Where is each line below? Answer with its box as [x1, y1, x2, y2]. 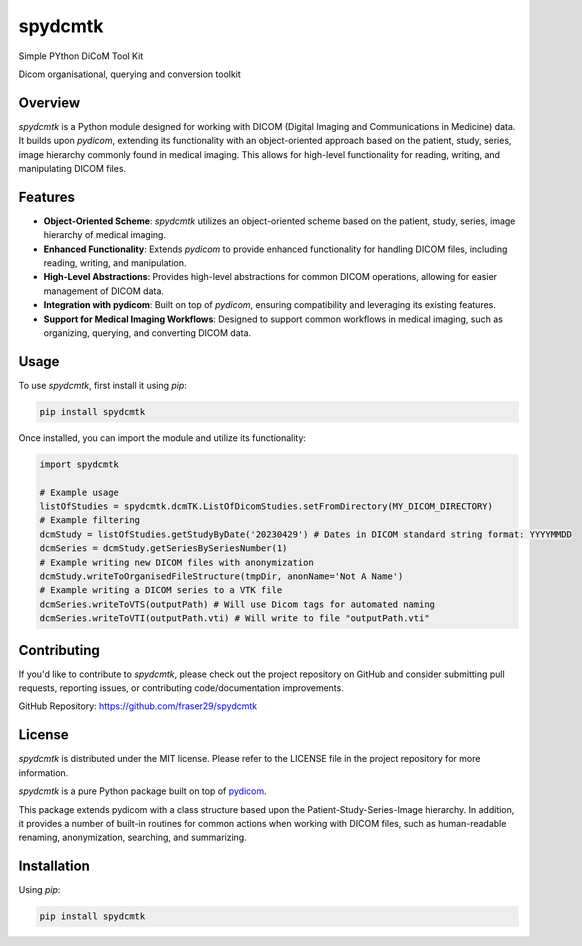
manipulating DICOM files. [18, 163, 127, 175]
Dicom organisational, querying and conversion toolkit [18, 68, 242, 80]
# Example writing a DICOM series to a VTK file [39, 585, 283, 596]
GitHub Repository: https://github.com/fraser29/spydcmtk [18, 700, 258, 712]
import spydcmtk [39, 458, 120, 470]
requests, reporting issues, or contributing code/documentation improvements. [18, 682, 344, 694]
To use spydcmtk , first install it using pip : [18, 379, 187, 391]
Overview [18, 94, 81, 111]
